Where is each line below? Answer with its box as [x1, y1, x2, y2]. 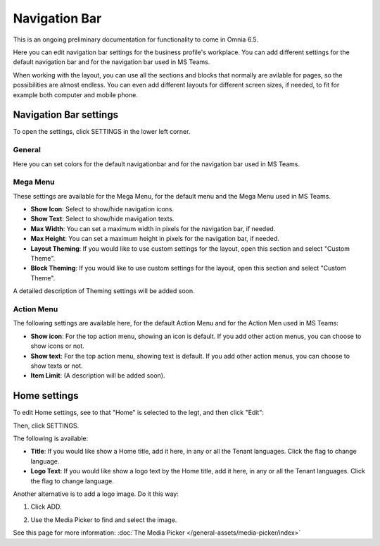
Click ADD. [30, 502, 62, 511]
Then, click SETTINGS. [13, 421, 80, 430]
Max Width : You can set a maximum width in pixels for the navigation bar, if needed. [30, 224, 276, 232]
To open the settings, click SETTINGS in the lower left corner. [13, 128, 191, 136]
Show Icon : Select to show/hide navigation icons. [30, 205, 175, 213]
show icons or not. [30, 342, 84, 350]
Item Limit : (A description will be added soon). [30, 371, 165, 380]
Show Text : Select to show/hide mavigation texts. [30, 215, 175, 223]
